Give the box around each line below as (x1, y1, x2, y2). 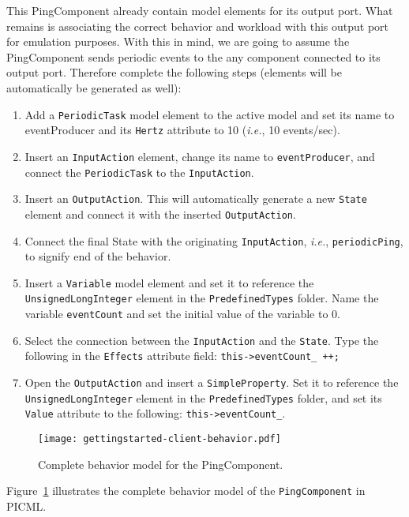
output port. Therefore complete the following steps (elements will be (6, 64, 342, 81)
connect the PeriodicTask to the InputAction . (24, 163, 254, 180)
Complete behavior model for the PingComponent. (38, 455, 283, 472)
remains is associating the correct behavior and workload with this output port (6, 17, 389, 34)
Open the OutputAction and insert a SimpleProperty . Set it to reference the (24, 374, 399, 391)
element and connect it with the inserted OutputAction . (24, 205, 296, 222)
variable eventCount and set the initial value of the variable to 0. (24, 305, 340, 322)
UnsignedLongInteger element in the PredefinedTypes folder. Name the (24, 290, 379, 306)
